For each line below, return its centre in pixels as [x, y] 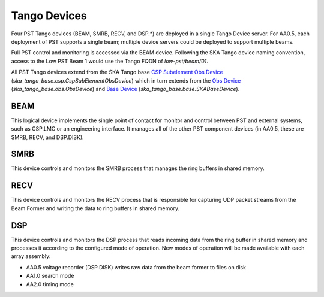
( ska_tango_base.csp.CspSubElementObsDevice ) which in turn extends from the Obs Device [126, 80]
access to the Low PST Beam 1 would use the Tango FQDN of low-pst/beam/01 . [109, 61]
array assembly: [31, 256]
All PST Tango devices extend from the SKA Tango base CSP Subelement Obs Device [117, 72]
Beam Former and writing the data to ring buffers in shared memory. [95, 208]
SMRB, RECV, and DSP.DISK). [47, 137]
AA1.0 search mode [50, 276]
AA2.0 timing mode [50, 284]
